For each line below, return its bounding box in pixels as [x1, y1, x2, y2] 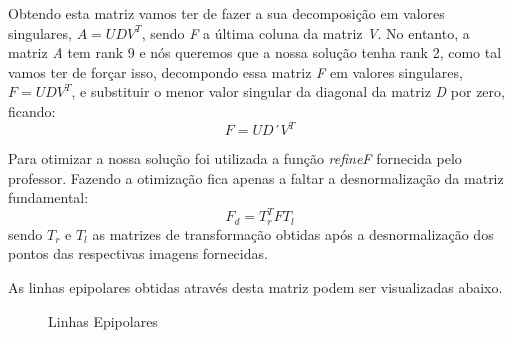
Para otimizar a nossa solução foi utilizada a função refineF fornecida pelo [8, 148, 462, 169]
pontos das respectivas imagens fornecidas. [8, 243, 268, 264]
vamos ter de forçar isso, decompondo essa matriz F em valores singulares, [8, 61, 463, 82]
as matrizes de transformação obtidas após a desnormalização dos [92, 223, 494, 244]
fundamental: [8, 187, 89, 208]
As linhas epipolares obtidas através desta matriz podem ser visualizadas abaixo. [8, 276, 503, 297]
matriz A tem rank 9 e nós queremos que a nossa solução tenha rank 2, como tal [8, 42, 502, 63]
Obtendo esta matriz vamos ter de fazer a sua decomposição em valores [8, 3, 445, 23]
